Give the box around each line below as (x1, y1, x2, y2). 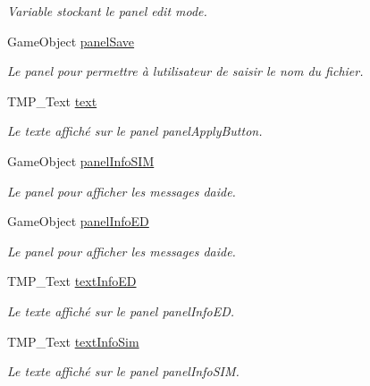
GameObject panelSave (7, 31, 135, 50)
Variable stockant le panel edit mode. (7, 2, 207, 20)
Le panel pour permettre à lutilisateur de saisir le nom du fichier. (7, 62, 364, 80)
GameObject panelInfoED (7, 212, 149, 231)
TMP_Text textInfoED (7, 272, 137, 290)
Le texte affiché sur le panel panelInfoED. (7, 301, 235, 320)
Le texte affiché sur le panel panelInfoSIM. (7, 362, 240, 381)
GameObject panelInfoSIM (7, 151, 155, 170)
